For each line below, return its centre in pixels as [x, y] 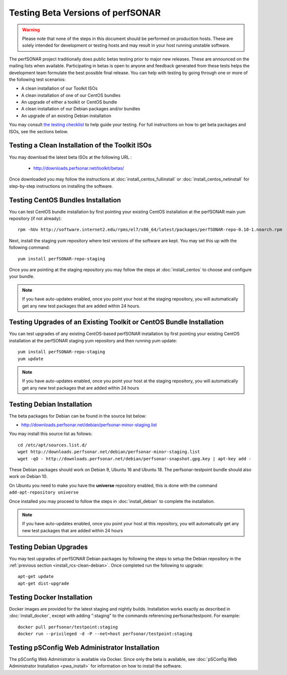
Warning [31, 30]
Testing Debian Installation [50, 404]
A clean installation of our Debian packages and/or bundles [81, 109]
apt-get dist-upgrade [43, 583]
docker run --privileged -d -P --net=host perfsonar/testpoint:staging [105, 634]
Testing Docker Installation [51, 597]
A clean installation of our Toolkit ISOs [59, 88]
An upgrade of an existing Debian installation [66, 116]
